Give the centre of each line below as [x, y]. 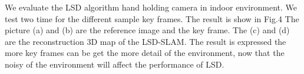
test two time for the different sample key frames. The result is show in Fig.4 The [152, 18]
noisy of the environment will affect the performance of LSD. [115, 64]
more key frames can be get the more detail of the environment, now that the [145, 53]
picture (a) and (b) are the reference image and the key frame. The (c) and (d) [147, 30]
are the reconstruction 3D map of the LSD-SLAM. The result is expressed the [146, 41]
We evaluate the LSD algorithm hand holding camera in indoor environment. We [151, 7]
